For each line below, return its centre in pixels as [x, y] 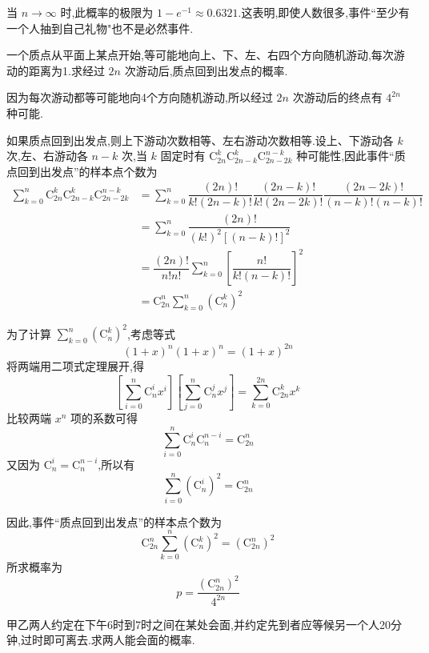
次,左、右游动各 [47, 156]
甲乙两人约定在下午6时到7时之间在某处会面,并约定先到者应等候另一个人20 [198, 624]
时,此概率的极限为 [107, 12]
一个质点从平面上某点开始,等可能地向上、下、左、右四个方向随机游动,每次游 [206, 55]
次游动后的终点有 [337, 97]
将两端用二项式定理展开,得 [75, 365]
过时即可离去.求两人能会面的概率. [108, 640]
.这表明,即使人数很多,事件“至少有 [324, 12]
